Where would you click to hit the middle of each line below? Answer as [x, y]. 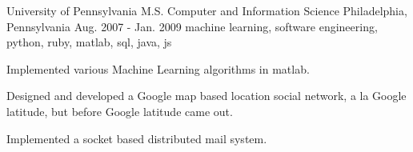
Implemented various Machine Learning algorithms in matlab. [158, 68]
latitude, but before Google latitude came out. [120, 111]
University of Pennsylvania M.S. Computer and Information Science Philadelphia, [207, 10]
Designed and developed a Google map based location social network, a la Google [206, 96]
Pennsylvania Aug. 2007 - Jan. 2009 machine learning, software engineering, [192, 26]
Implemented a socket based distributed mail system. [137, 138]
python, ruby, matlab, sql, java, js [89, 42]
